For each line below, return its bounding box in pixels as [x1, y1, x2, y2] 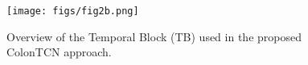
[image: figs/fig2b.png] [6, 6, 139, 17]
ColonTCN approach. [6, 44, 112, 60]
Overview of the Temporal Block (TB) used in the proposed [6, 28, 302, 44]
